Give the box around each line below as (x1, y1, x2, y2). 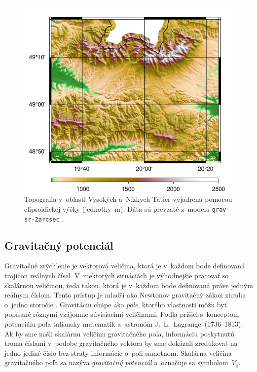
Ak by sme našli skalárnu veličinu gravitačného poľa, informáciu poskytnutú (4, 328, 234, 338)
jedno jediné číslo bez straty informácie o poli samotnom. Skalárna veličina (4, 347, 232, 358)
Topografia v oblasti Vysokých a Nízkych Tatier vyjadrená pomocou (24, 194, 232, 204)
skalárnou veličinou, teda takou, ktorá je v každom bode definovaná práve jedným (4, 280, 253, 290)
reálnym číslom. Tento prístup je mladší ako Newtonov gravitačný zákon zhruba (4, 290, 246, 300)
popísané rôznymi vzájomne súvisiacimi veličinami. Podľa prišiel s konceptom (4, 309, 239, 319)
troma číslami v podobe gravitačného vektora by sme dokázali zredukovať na (4, 338, 238, 348)
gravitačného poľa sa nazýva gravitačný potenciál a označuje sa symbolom (4, 357, 228, 368)
